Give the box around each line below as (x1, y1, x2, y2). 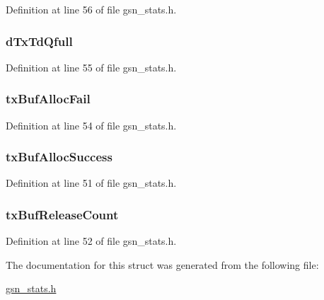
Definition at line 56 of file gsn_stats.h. (6, 2, 177, 16)
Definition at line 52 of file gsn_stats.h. (6, 233, 177, 248)
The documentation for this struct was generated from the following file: (6, 257, 319, 272)
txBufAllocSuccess (6, 148, 112, 166)
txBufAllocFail (6, 90, 91, 108)
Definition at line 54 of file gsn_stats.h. (6, 117, 177, 132)
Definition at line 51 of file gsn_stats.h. (6, 175, 177, 190)
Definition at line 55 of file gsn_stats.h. (6, 59, 177, 74)
